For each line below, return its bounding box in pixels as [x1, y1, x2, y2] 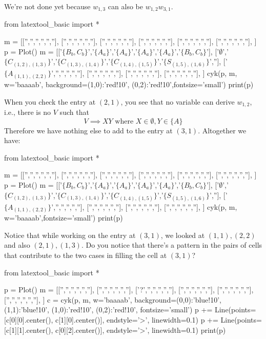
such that [59, 106, 89, 117]
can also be [108, 1, 143, 11]
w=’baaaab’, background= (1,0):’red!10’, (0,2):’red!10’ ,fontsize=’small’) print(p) [4, 78, 254, 89]
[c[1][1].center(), [4, 324, 53, 335]
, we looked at [160, 229, 205, 240]
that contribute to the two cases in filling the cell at [4, 250, 167, 261]
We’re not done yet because [4, 1, 91, 11]
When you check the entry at [4, 96, 96, 107]
